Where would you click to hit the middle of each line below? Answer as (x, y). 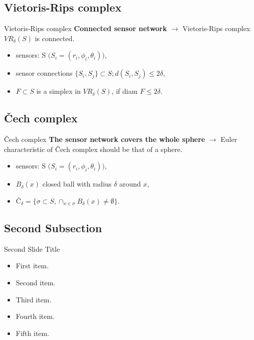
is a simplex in (59, 91)
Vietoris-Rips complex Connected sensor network (86, 28)
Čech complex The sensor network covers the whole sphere (105, 139)
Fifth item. (33, 333)
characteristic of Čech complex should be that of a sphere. (93, 149)
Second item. (36, 282)
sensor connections (44, 73)
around (130, 184)
